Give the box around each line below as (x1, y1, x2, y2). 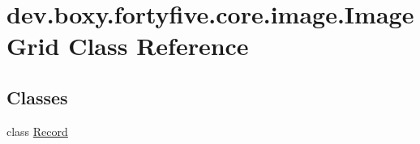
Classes (6, 84, 68, 109)
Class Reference (68, 29, 249, 62)
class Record (6, 122, 68, 139)
